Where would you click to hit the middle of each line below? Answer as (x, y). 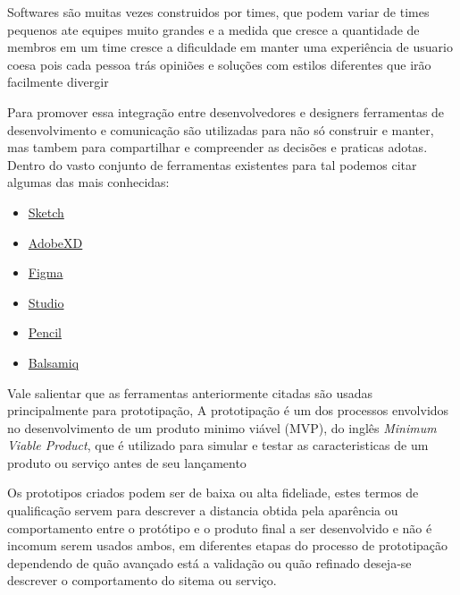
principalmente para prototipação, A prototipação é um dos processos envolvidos (228, 410)
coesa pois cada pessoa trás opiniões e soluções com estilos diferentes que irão (219, 64)
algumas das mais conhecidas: (88, 182)
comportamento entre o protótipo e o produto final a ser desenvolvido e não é (220, 527)
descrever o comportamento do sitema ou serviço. (142, 580)
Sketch (46, 212)
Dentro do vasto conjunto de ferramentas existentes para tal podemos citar (212, 164)
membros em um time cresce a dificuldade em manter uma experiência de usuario (230, 47)
